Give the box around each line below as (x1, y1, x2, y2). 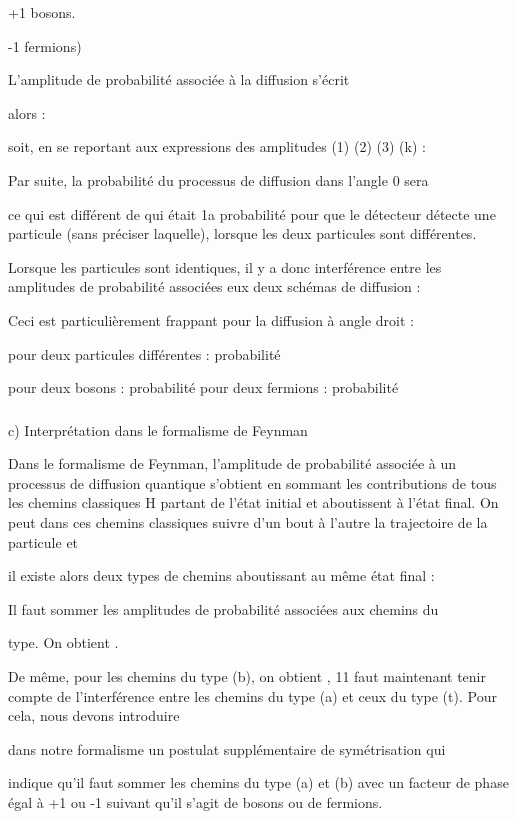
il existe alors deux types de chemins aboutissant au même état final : (8, 565, 435, 586)
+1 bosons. (8, 2, 76, 22)
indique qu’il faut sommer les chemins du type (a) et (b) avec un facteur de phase (8, 772, 509, 793)
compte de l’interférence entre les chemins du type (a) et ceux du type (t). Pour (8, 685, 497, 706)
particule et (8, 531, 79, 552)
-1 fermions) (8, 35, 82, 56)
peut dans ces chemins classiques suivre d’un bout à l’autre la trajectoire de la (8, 512, 488, 533)
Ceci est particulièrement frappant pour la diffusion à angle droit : (8, 309, 414, 330)
